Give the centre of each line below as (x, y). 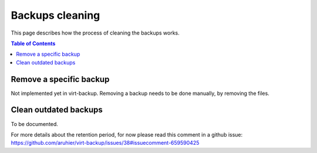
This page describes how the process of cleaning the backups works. (95, 33)
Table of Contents (33, 43)
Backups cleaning (55, 15)
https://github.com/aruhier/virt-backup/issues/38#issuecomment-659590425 (105, 143)
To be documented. (35, 124)
